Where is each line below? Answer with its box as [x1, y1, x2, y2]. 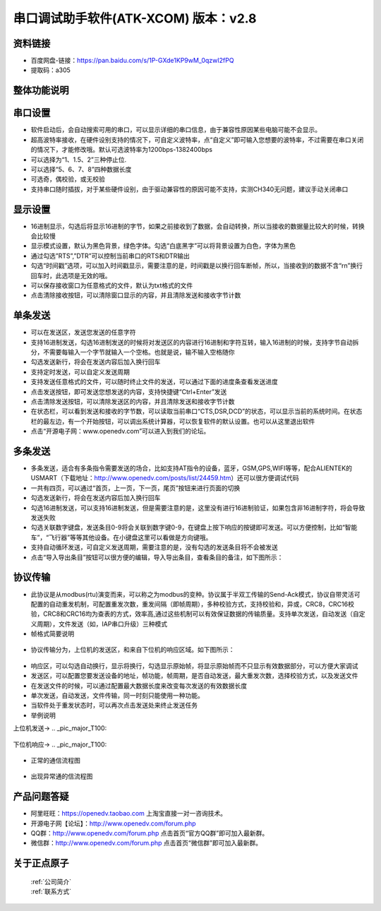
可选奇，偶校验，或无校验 [30, 175, 105, 184]
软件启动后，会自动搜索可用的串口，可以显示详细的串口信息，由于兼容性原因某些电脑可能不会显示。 [30, 126, 321, 134]
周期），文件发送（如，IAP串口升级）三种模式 [36, 619, 168, 628]
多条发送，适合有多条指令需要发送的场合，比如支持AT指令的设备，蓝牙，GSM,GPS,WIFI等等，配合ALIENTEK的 [30, 464, 353, 472]
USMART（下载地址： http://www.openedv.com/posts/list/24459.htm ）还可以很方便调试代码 [30, 474, 299, 482]
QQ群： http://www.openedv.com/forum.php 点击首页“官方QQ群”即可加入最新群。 [30, 829, 269, 838]
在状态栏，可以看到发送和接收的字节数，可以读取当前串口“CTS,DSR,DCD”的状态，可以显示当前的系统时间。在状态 [30, 407, 363, 416]
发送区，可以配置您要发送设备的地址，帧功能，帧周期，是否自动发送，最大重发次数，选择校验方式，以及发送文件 [30, 672, 358, 680]
